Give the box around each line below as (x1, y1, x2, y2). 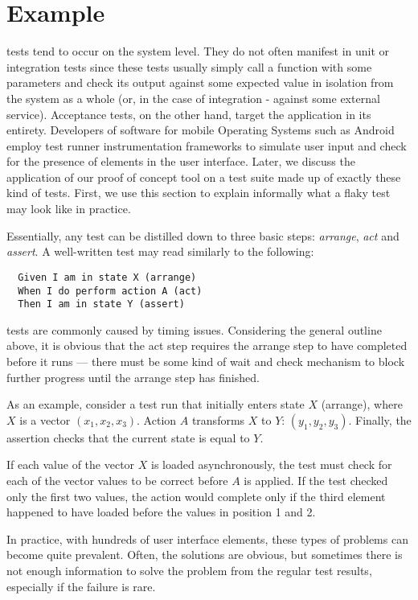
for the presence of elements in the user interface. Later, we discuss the (6, 153, 355, 170)
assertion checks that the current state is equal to (6, 429, 250, 446)
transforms (191, 411, 245, 428)
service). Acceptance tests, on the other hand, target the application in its (6, 105, 371, 122)
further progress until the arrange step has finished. (6, 368, 260, 385)
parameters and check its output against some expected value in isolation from (6, 74, 394, 91)
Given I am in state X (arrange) (18, 271, 197, 283)
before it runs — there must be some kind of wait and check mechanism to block (6, 353, 405, 369)
